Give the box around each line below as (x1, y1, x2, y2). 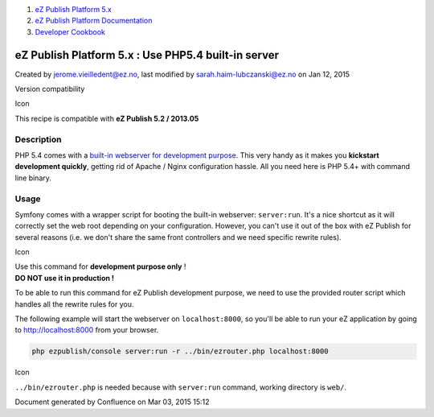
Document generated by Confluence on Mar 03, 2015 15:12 (14, 397, 210, 407)
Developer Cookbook (35, 27, 106, 36)
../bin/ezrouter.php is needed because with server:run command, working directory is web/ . (14, 382, 347, 392)
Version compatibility (14, 85, 85, 94)
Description (14, 134, 62, 145)
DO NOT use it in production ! (14, 273, 114, 283)
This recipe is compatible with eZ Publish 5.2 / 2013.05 (14, 114, 199, 123)
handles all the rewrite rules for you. (14, 299, 134, 309)
